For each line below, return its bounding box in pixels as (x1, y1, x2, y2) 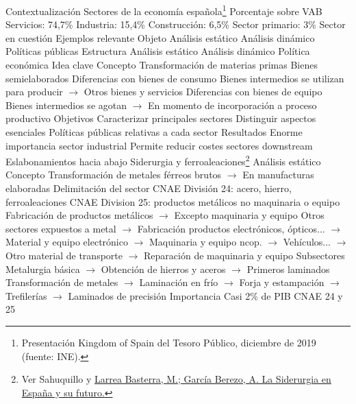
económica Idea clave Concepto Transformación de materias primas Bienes (5, 58, 318, 72)
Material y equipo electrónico (5, 235, 128, 249)
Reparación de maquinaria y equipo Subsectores (144, 248, 345, 262)
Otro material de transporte (5, 248, 123, 262)
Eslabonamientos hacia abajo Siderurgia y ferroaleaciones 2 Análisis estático (5, 152, 321, 168)
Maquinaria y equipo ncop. (149, 235, 262, 249)
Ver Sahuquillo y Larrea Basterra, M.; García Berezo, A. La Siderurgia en (21, 372, 331, 386)
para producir (5, 84, 63, 99)
